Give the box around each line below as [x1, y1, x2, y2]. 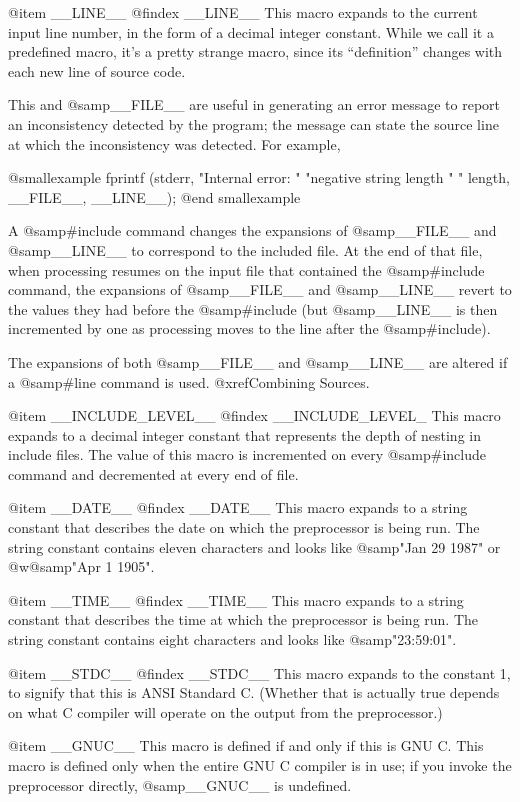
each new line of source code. [8, 60, 186, 81]
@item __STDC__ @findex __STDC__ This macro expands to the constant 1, [8, 662, 511, 683]
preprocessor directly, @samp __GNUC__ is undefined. [8, 774, 352, 795]
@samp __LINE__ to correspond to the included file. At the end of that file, [8, 239, 483, 260]
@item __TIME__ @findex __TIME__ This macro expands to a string [8, 589, 464, 610]
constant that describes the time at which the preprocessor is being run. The [8, 609, 479, 630]
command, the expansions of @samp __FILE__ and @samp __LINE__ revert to [8, 279, 512, 300]
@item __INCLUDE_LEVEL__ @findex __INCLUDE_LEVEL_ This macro [8, 405, 501, 426]
